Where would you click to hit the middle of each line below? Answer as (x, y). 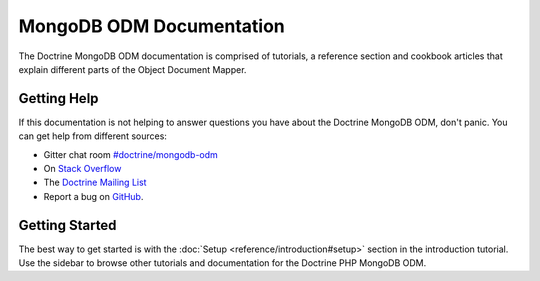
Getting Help (58, 98)
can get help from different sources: (92, 136)
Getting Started (67, 225)
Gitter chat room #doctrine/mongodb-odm (131, 154)
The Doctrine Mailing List (95, 182)
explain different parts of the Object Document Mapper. (132, 69)
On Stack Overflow (82, 169)
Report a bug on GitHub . (93, 196)
